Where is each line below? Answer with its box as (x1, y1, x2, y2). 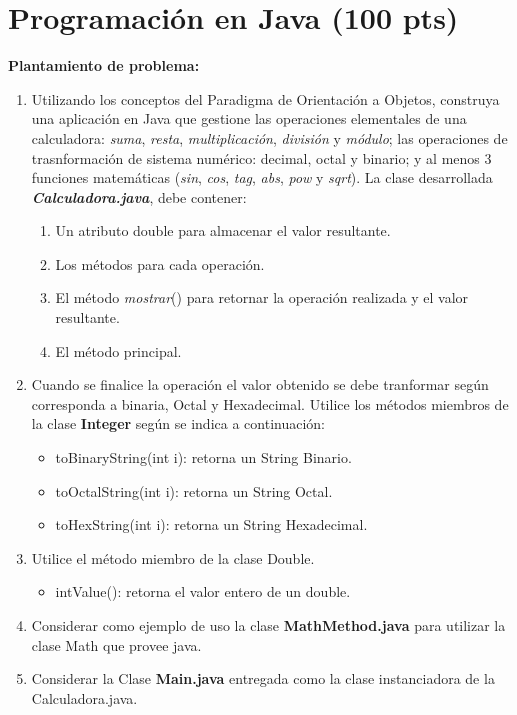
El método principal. (55, 340, 182, 361)
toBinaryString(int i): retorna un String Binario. (55, 447, 352, 468)
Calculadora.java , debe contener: (31, 186, 247, 207)
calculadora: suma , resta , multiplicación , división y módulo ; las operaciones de (31, 127, 508, 148)
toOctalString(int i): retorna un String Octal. (55, 480, 333, 501)
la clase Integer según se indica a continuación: (31, 413, 325, 434)
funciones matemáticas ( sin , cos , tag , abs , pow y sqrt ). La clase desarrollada (31, 167, 493, 188)
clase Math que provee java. (31, 634, 202, 655)
